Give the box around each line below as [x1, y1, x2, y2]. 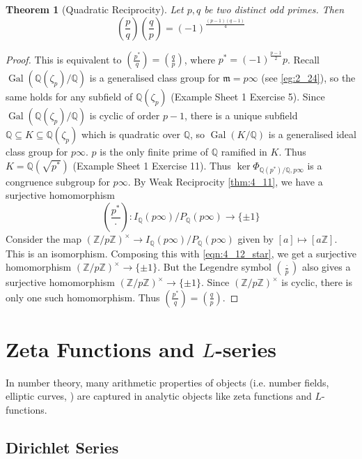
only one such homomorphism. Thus [6, 289, 160, 304]
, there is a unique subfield [184, 108, 298, 123]
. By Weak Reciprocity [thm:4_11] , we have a [127, 174, 323, 188]
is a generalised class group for [89, 70, 220, 85]
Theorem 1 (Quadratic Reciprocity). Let [6, 2, 184, 16]
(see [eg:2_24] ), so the [261, 70, 356, 85]
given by [237, 232, 274, 246]
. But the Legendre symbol [157, 259, 271, 274]
